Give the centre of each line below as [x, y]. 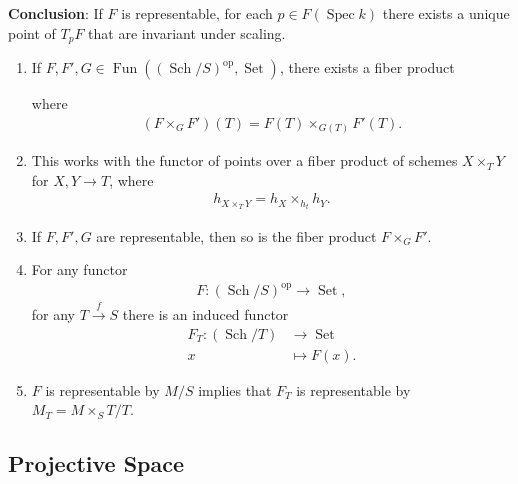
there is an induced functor [205, 314]
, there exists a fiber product [367, 67]
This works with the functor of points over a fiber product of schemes [244, 160]
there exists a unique [446, 13]
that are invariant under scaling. [187, 32]
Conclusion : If [55, 13]
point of [32, 32]
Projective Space [96, 463]
